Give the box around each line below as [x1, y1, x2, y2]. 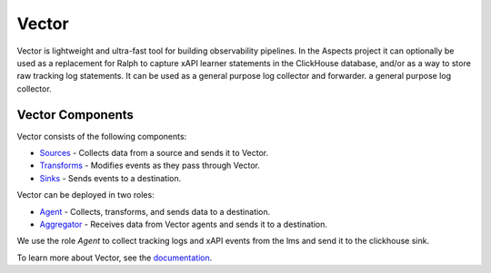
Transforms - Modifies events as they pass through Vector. [39, 160, 261, 171]
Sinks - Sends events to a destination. [39, 172, 182, 183]
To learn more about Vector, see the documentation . [16, 252, 213, 263]
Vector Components [16, 107, 134, 122]
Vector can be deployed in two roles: [16, 190, 155, 200]
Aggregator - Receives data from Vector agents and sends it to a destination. [39, 219, 327, 229]
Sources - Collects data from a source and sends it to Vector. [39, 148, 269, 159]
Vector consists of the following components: [16, 131, 187, 141]
